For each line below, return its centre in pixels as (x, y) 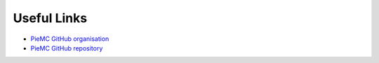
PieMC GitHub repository (67, 48)
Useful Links (50, 18)
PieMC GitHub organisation (70, 39)
